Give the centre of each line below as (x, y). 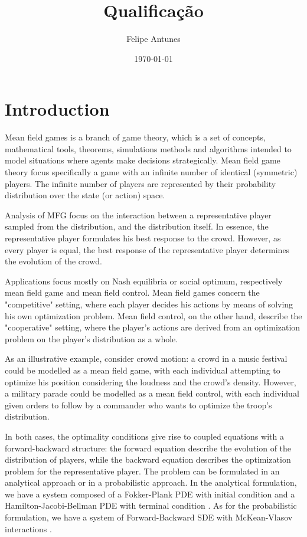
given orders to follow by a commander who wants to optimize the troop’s (138, 405)
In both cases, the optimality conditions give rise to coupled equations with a (144, 436)
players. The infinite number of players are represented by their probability (141, 183)
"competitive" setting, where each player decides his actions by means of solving (149, 304)
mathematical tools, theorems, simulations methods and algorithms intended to (148, 148)
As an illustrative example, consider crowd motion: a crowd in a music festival (146, 358)
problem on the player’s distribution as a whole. (92, 338)
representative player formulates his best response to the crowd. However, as (143, 238)
